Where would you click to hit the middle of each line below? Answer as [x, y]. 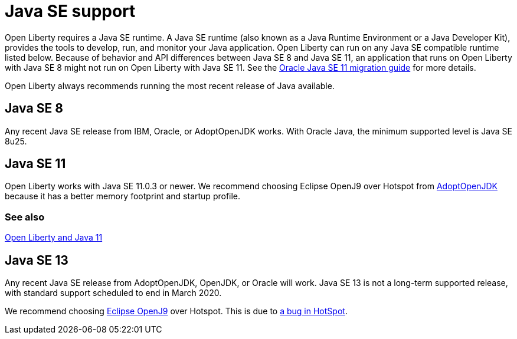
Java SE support [70, 11]
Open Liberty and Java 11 [54, 238]
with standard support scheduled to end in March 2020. [113, 293]
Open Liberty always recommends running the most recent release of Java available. [170, 85]
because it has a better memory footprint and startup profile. [123, 196]
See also [25, 217]
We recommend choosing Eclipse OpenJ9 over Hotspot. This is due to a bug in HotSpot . [176, 311]
